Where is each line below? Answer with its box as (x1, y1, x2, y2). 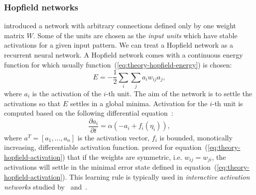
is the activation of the (32, 88, 102, 98)
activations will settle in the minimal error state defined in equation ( (4, 162, 217, 172)
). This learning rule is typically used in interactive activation (62, 172, 250, 182)
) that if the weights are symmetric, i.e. (62, 152, 182, 162)
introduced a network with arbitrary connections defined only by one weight (4, 20, 236, 31)
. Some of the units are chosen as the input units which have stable (33, 30, 238, 40)
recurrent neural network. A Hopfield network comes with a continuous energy (4, 50, 243, 60)
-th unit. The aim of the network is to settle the (106, 88, 253, 98)
